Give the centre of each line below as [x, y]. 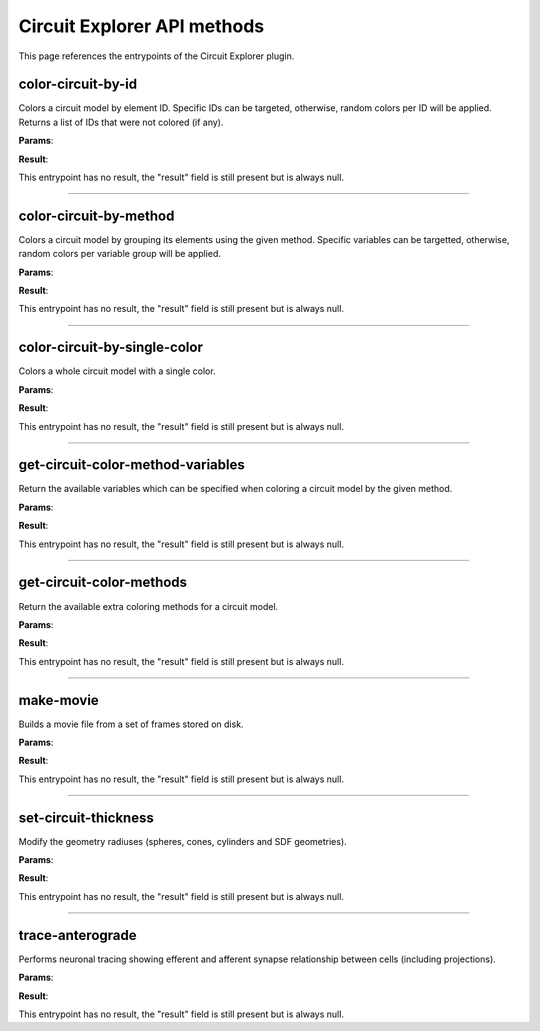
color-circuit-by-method [96, 215]
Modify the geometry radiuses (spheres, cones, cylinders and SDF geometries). [182, 841]
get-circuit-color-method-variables [131, 465]
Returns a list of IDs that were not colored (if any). [121, 122]
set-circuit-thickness [86, 817]
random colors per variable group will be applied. [120, 254]
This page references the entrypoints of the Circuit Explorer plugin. [156, 56]
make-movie [58, 700]
